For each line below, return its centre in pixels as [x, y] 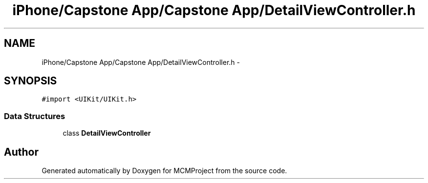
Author [21, 152]
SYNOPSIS [31, 81]
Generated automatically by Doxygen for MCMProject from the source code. [164, 171]
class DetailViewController [107, 133]
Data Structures [35, 116]
